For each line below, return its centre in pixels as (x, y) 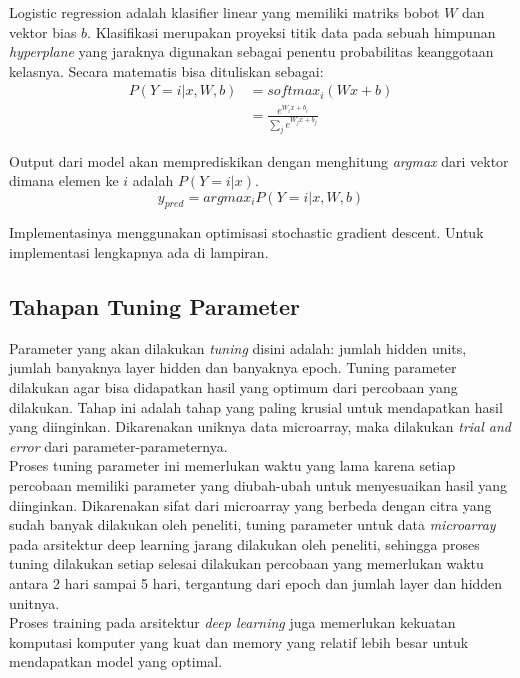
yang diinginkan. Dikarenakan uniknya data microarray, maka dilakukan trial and (260, 426)
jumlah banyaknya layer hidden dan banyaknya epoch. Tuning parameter (233, 367)
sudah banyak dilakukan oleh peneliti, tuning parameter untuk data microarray (252, 524)
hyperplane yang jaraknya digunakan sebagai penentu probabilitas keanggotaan (251, 51)
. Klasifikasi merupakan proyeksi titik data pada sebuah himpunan (291, 31)
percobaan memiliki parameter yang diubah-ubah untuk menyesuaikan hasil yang (258, 485)
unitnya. (34, 602)
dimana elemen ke (64, 180)
